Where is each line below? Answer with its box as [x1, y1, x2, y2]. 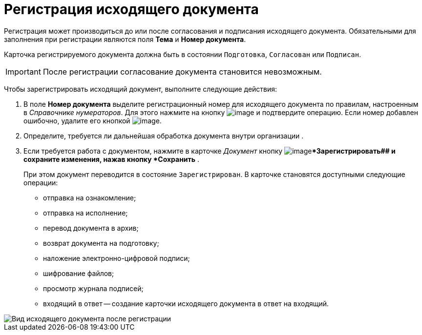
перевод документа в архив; [43, 223, 139, 232]
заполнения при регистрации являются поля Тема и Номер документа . [4, 35, 246, 43]
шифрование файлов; [43, 269, 114, 277]
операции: [23, 178, 58, 187]
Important [5, 66, 41, 77]
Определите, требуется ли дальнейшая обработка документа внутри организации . [23, 131, 304, 140]
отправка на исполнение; [43, 208, 128, 217]
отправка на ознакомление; [43, 193, 136, 202]
